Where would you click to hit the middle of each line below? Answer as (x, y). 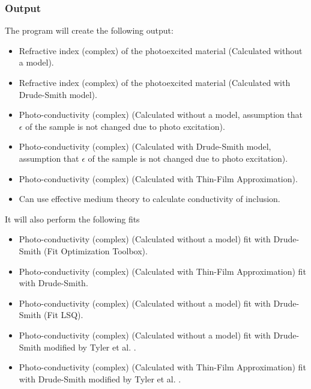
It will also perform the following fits (72, 219)
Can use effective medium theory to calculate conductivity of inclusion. (149, 199)
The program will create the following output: (89, 30)
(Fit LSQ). (64, 315)
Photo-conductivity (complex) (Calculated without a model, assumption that (161, 115)
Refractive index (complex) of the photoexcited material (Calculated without (161, 50)
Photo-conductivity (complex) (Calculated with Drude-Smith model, (145, 146)
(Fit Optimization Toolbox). (96, 250)
